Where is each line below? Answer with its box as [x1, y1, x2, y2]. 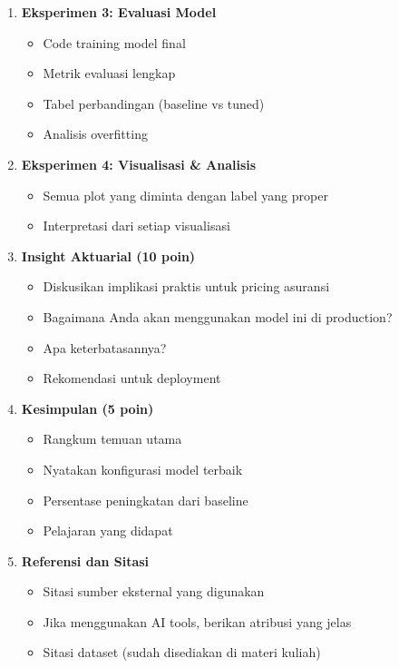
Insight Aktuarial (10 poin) [21, 246, 196, 265]
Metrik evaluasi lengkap [43, 64, 176, 83]
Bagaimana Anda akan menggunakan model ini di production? [43, 307, 393, 326]
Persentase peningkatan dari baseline [43, 490, 248, 509]
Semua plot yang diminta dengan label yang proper [43, 185, 328, 204]
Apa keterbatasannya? [43, 338, 167, 357]
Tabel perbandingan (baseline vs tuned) [43, 93, 265, 113]
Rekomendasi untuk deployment [43, 368, 221, 388]
